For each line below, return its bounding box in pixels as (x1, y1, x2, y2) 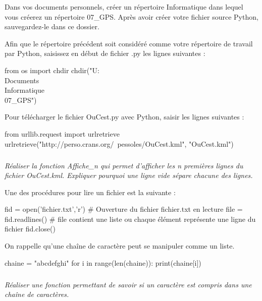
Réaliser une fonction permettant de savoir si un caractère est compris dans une (5, 279, 252, 289)
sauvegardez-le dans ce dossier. (5, 21, 99, 32)
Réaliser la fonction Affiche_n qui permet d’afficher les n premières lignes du (5, 160, 243, 170)
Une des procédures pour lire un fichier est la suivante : (5, 187, 176, 197)
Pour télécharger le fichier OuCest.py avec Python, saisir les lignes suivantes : (5, 111, 244, 122)
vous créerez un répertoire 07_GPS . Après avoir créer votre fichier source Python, (5, 11, 258, 22)
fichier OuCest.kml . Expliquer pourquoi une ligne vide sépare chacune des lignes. (5, 170, 253, 180)
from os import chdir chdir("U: (5, 65, 99, 75)
